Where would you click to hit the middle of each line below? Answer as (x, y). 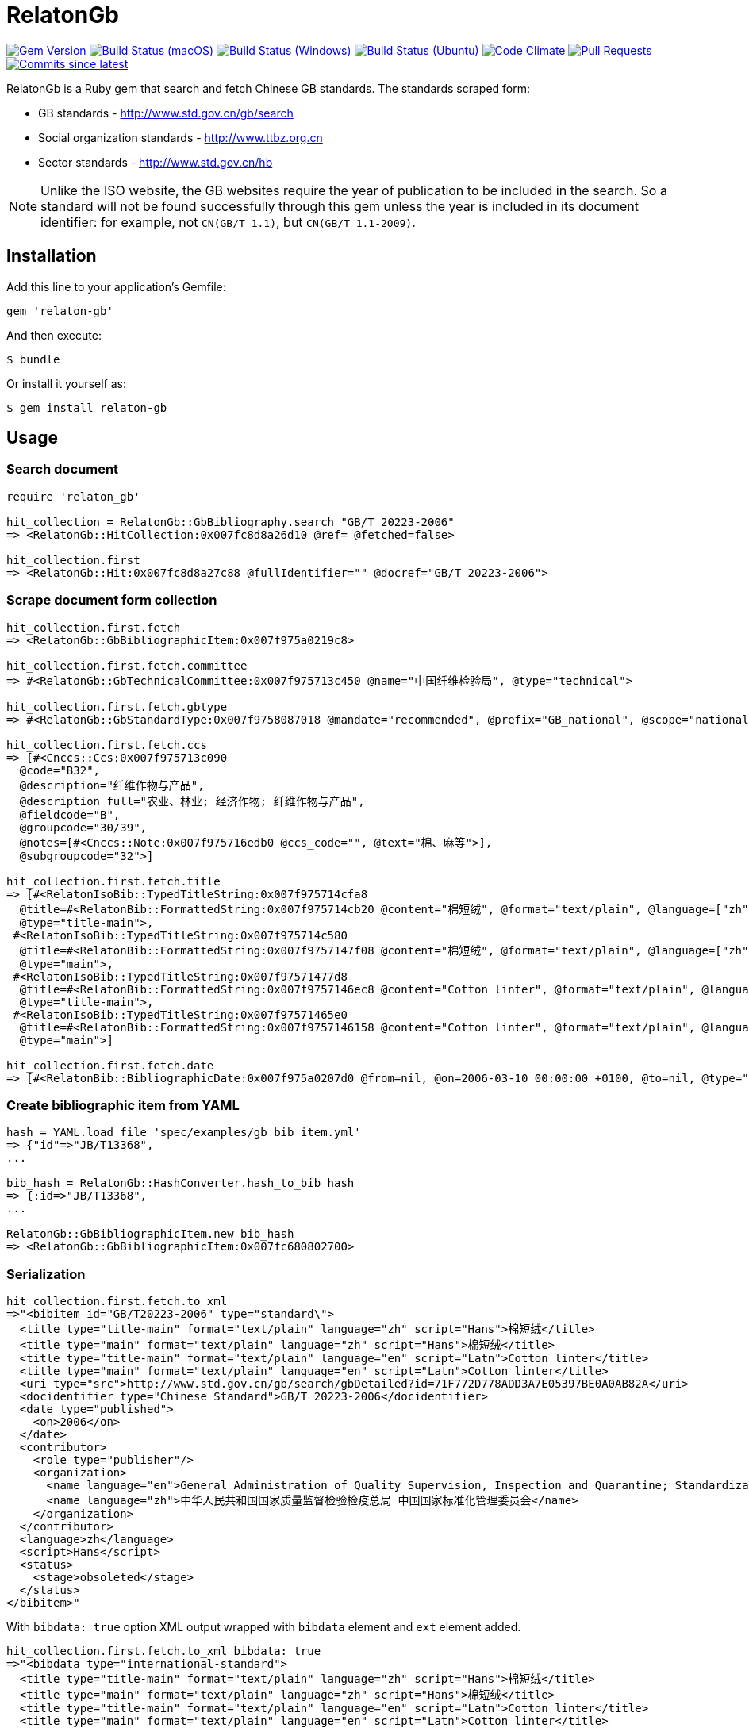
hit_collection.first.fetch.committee (127, 665)
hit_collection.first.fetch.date (110, 1065)
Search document (63, 469)
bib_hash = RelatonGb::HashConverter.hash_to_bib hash (181, 1183)
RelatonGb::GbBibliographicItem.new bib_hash (150, 1234)
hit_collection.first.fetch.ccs (107, 745)
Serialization (46, 1274)
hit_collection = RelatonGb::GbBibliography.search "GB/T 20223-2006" (230, 522)
